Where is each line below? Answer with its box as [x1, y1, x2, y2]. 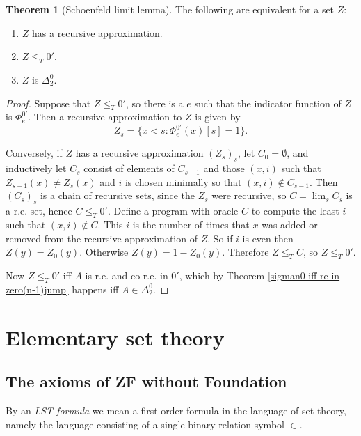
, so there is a [125, 95, 184, 110]
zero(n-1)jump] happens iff [6, 281, 119, 296]
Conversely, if [6, 146, 63, 160]
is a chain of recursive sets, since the [40, 188, 195, 203]
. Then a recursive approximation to [28, 109, 182, 124]
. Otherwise [79, 244, 129, 259]
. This [97, 217, 123, 232]
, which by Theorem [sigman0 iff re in [179, 268, 340, 283]
